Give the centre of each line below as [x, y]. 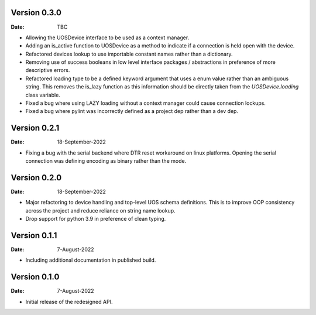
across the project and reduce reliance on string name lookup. [100, 210]
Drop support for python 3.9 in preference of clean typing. [96, 219]
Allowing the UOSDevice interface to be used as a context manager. [107, 37]
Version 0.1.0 [35, 277]
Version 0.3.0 [36, 13]
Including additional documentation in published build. [91, 260]
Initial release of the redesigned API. [69, 302]
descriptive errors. [48, 70]
